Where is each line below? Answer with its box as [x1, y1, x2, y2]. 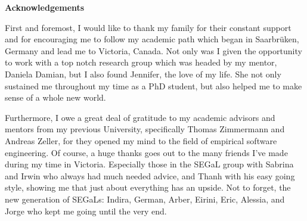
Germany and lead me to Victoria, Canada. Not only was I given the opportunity [5, 44, 302, 57]
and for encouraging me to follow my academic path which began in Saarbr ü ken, [5, 33, 299, 45]
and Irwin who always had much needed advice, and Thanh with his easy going [5, 169, 295, 182]
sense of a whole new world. [5, 91, 106, 104]
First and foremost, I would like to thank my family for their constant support [5, 21, 292, 33]
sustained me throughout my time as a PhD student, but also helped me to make [5, 79, 302, 92]
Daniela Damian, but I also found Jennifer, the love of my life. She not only [5, 67, 281, 80]
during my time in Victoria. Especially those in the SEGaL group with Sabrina [5, 158, 294, 170]
